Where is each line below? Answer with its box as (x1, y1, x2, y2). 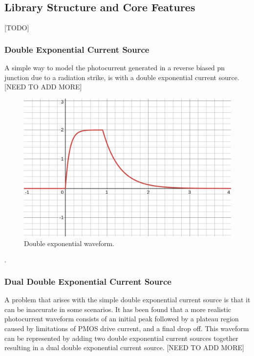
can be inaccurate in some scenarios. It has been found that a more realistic (4, 304, 232, 314)
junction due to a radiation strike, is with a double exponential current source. (4, 72, 239, 82)
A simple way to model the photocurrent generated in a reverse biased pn (4, 63, 225, 73)
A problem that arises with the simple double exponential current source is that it (4, 294, 251, 305)
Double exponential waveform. (24, 238, 114, 248)
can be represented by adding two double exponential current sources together (4, 333, 238, 343)
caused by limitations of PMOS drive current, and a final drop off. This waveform (4, 323, 249, 333)
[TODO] (4, 22, 29, 33)
